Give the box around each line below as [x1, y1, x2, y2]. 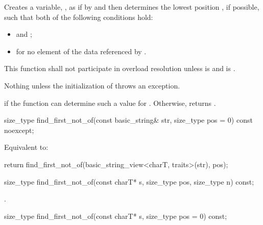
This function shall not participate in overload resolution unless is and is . [4, 63, 235, 74]
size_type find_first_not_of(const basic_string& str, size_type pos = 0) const [4, 115, 253, 125]
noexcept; [4, 124, 34, 135]
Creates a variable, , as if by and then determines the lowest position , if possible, [4, 2, 259, 12]
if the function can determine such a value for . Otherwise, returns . [4, 97, 216, 108]
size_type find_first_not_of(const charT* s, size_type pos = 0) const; [4, 210, 227, 221]
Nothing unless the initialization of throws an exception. [4, 80, 180, 91]
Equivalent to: [4, 142, 49, 152]
